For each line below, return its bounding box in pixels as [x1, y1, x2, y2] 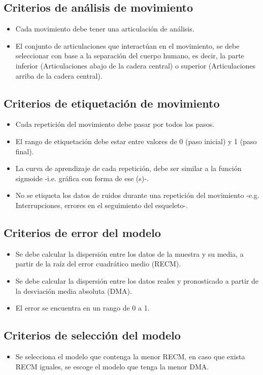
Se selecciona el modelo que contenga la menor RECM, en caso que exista [15, 351, 245, 361]
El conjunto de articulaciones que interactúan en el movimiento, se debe [15, 40, 240, 51]
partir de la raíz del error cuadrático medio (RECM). [15, 258, 181, 269]
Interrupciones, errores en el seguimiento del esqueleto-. [15, 199, 188, 210]
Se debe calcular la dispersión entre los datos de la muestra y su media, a [15, 248, 244, 259]
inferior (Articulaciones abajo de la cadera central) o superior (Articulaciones [15, 60, 256, 71]
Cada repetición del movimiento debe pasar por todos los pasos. [15, 119, 215, 129]
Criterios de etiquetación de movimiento [4, 95, 220, 111]
